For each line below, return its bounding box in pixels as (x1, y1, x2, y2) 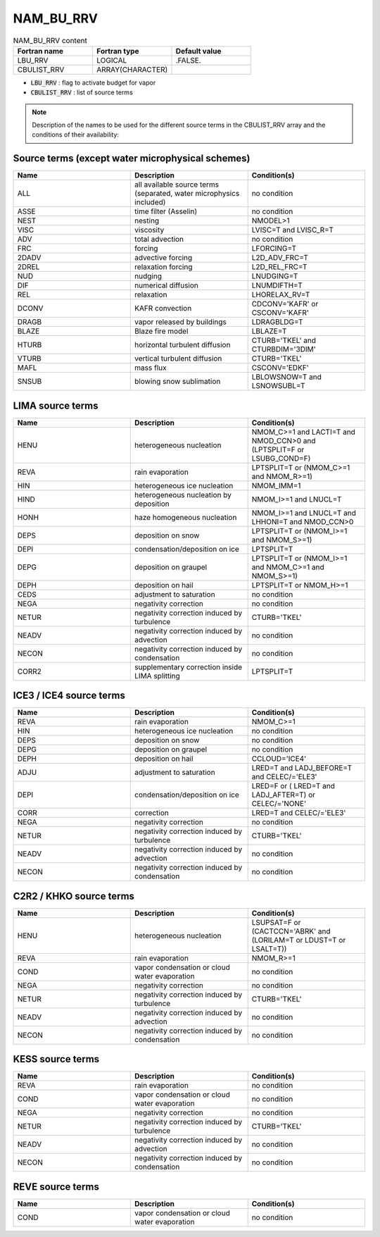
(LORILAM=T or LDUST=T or (251, 935, 346, 945)
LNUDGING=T (251, 271, 298, 281)
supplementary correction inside (134, 662, 243, 672)
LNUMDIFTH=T (251, 280, 303, 290)
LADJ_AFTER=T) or (251, 790, 316, 800)
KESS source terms (13, 1053, 100, 1065)
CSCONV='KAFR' (251, 308, 310, 318)
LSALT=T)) (251, 944, 287, 954)
